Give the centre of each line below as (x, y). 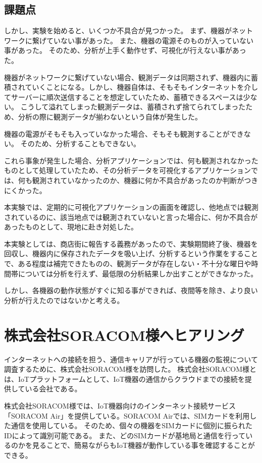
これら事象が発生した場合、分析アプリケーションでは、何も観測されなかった (131, 160)
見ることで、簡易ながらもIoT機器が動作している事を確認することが (143, 445)
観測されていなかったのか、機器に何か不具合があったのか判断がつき (145, 180)
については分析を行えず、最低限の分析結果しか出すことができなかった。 (138, 273)
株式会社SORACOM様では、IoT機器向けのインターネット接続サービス (120, 405)
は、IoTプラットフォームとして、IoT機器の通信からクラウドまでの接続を (124, 379)
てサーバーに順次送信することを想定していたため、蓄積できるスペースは (124, 97)
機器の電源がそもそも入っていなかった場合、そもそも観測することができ (124, 133)
